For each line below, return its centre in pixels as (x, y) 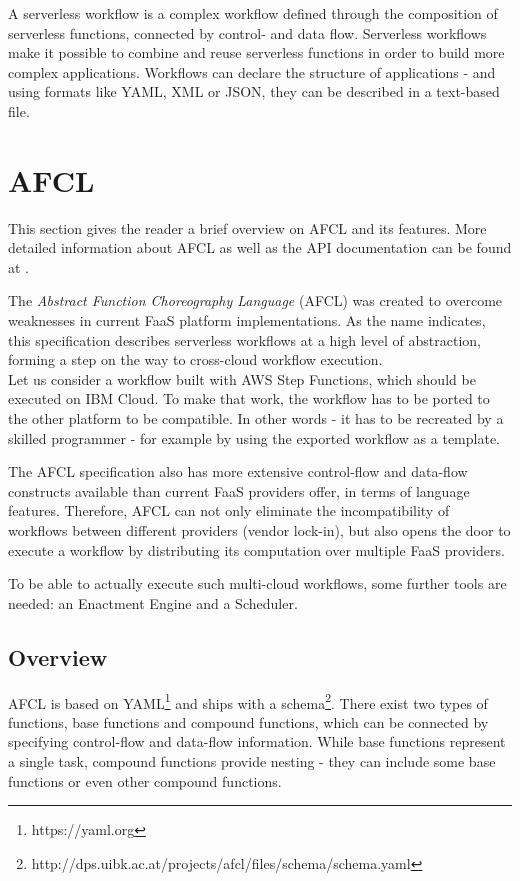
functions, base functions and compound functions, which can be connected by (248, 721)
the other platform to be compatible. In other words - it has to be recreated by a (256, 418)
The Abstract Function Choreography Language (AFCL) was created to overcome (255, 300)
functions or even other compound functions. (145, 780)
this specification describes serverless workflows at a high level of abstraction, (244, 339)
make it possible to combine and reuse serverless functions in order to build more (256, 52)
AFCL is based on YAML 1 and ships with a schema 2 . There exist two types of (248, 701)
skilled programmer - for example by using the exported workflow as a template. (254, 437)
